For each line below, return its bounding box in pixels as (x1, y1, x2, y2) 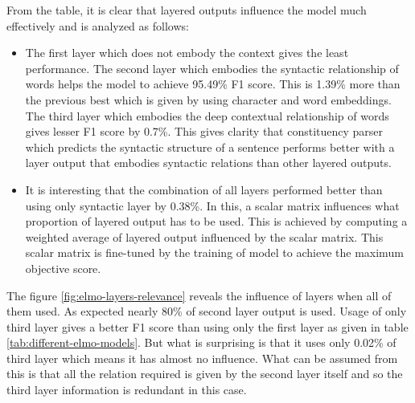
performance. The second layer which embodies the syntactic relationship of (25, 59, 399, 76)
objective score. (25, 259, 101, 276)
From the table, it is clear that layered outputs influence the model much (6, 2, 367, 18)
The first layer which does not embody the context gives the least (25, 44, 349, 61)
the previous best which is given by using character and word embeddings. (25, 91, 392, 108)
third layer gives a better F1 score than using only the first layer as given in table (6, 318, 409, 335)
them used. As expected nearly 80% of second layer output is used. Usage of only (6, 303, 407, 320)
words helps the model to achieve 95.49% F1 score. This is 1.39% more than (25, 75, 401, 92)
